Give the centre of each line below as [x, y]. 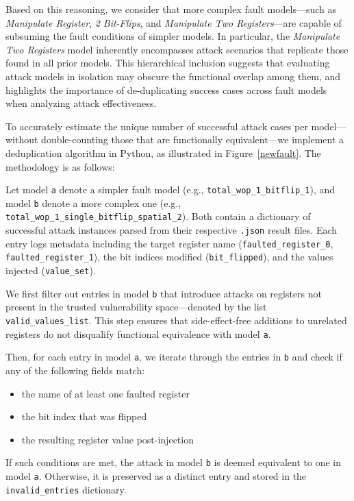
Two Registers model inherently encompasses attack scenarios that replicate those [177, 49]
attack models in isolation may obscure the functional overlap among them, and [173, 76]
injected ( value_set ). [51, 270]
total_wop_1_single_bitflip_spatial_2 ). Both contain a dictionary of [158, 216]
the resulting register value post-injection [108, 439]
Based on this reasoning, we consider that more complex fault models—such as [171, 9]
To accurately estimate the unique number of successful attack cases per [157, 126]
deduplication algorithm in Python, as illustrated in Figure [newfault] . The [163, 152]
